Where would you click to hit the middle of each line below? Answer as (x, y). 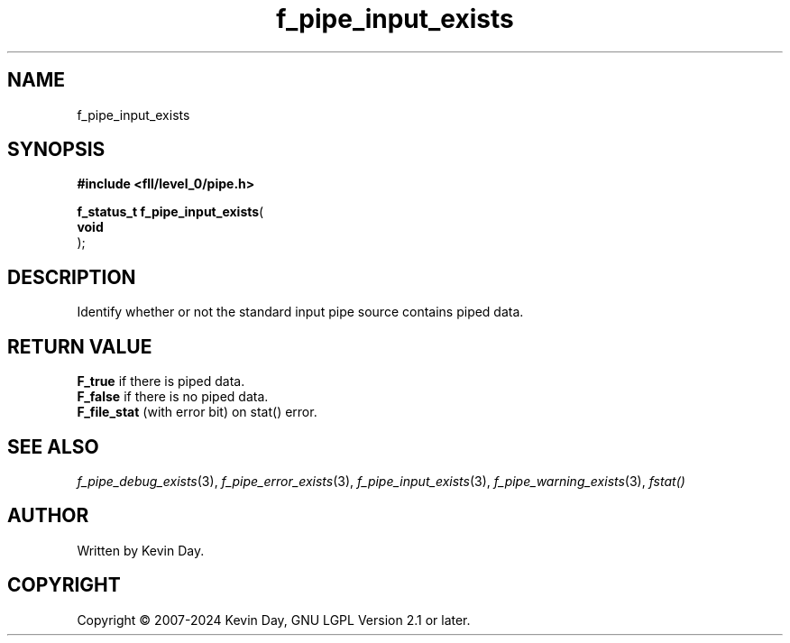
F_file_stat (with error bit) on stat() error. (197, 412)
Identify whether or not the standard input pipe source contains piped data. (300, 312)
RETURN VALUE (80, 346)
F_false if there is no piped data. (173, 397)
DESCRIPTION (72, 277)
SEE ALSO (53, 446)
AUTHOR (48, 516)
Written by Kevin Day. (141, 550)
